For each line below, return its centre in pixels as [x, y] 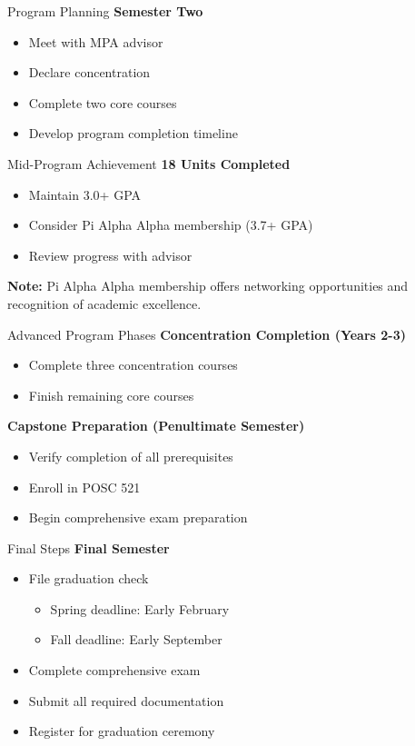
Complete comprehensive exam [114, 670]
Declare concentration [89, 72]
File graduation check [89, 578]
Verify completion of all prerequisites [131, 456]
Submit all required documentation [126, 700]
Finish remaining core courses [111, 395]
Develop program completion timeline [133, 133]
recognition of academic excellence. [104, 303]
